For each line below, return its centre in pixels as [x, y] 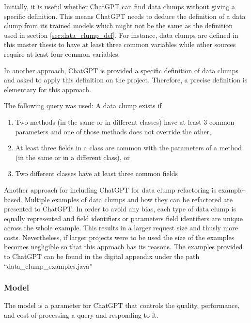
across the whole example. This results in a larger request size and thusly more [121, 228]
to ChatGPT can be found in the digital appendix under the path [102, 256]
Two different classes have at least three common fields [97, 173]
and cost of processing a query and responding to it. [81, 315]
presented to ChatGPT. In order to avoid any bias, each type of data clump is [120, 209]
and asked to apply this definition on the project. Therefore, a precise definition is [126, 80]
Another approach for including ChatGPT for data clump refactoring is [110, 189]
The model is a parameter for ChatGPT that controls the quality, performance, [122, 305]
